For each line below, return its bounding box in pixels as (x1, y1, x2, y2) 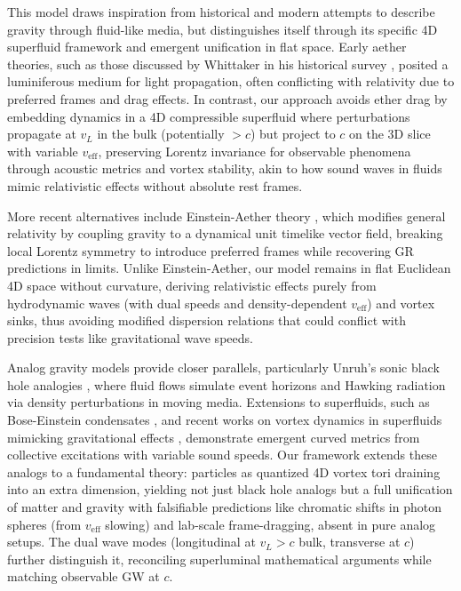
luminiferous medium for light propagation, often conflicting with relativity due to (7, 72, 455, 91)
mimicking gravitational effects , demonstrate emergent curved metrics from (7, 427, 420, 446)
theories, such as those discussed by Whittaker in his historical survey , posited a (7, 54, 449, 73)
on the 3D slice (349, 124, 431, 143)
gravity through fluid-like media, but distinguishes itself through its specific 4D (7, 20, 438, 38)
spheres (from (7, 515, 82, 533)
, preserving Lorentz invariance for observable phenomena (98, 141, 411, 160)
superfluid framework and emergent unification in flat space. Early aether (7, 37, 407, 56)
